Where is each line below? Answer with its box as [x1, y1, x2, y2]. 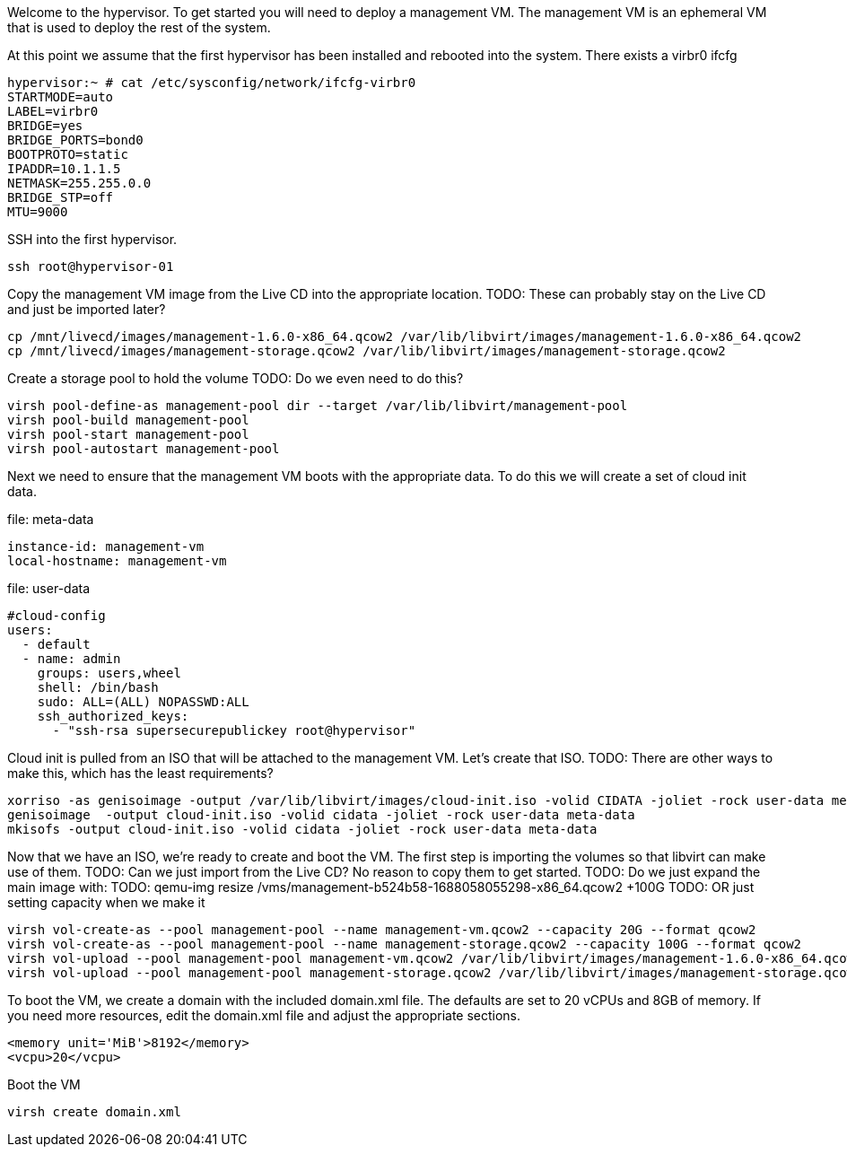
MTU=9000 [7, 205, 68, 219]
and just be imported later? [7, 302, 166, 317]
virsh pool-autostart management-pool [7, 441, 280, 456]
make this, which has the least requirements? [7, 765, 274, 781]
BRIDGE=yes [7, 118, 83, 133]
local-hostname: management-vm [7, 554, 227, 568]
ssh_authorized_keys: [37, 709, 189, 723]
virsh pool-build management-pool [7, 413, 249, 427]
